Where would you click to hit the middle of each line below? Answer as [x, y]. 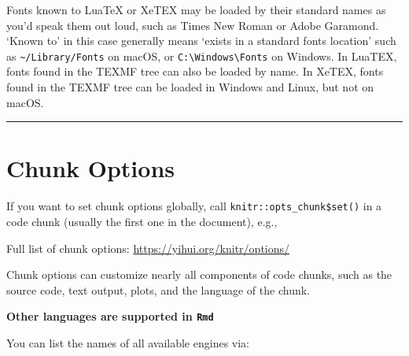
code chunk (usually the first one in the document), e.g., [142, 221]
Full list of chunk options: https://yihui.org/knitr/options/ [148, 248]
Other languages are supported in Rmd [110, 316]
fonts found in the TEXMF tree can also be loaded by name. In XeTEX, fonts [195, 71]
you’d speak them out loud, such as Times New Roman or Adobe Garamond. [193, 25]
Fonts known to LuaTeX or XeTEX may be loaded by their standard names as [196, 9]
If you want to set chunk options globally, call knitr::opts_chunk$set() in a [194, 206]
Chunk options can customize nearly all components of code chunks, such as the [199, 274]
